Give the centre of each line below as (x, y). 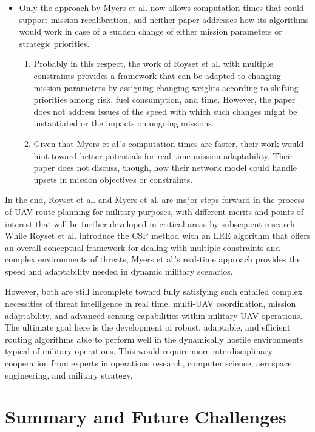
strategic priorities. (54, 43)
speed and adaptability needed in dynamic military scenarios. (119, 271)
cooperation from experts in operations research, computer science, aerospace (148, 363)
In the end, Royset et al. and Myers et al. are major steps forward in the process (155, 200)
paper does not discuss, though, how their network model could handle (165, 167)
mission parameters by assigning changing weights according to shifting (166, 87)
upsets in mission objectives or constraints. (113, 179)
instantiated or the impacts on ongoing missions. (124, 123)
